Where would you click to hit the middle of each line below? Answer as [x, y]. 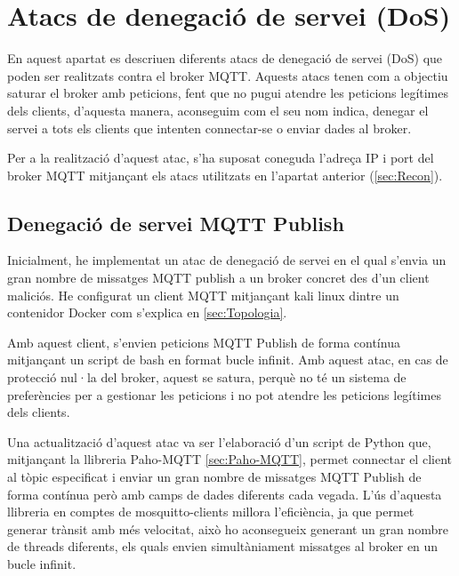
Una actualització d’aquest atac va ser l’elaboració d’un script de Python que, [219, 441]
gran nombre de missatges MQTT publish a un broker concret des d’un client [218, 278]
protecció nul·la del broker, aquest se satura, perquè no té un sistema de [207, 377]
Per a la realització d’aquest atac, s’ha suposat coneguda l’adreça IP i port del [221, 158]
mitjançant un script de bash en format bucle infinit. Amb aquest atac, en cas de [228, 360]
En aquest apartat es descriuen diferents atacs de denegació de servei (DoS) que [225, 58]
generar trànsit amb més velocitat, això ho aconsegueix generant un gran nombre [228, 528]
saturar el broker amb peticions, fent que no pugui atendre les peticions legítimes [228, 93]
